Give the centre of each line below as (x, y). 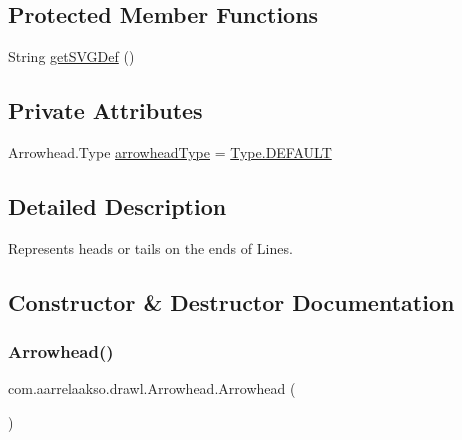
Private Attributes (105, 110)
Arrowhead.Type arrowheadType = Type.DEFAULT (170, 152)
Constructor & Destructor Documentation (231, 301)
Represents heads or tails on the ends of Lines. (150, 247)
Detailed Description (117, 205)
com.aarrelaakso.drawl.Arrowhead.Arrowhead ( (152, 388)
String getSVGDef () (71, 56)
